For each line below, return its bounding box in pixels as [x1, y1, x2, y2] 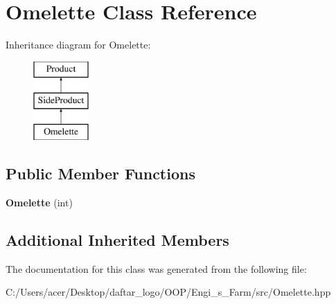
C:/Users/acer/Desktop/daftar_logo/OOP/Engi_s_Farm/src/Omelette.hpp [6, 285, 331, 299]
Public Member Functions [6, 163, 195, 184]
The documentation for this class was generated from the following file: [6, 261, 307, 276]
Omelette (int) [6, 195, 73, 209]
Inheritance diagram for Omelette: [6, 37, 151, 52]
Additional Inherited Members [6, 229, 229, 250]
